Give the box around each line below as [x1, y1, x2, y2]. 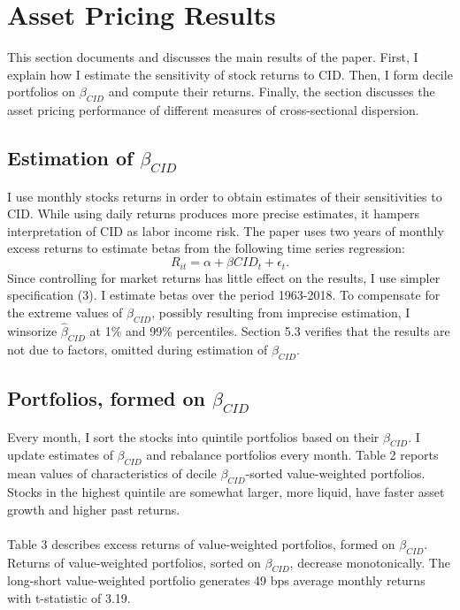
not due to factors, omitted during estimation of [7, 339, 268, 358]
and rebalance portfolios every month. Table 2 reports [146, 446, 439, 464]
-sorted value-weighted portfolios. [245, 464, 425, 483]
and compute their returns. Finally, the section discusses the [108, 82, 435, 101]
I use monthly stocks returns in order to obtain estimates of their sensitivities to [7, 187, 442, 205]
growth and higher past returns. [7, 499, 180, 518]
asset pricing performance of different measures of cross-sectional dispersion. [7, 101, 419, 119]
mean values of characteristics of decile [7, 464, 217, 483]
